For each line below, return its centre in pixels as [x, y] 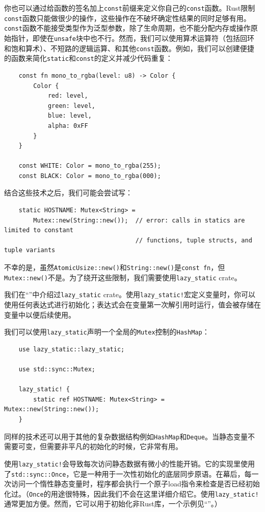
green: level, [71, 106]
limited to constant [39, 230]
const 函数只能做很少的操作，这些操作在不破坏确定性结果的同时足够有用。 [127, 18]
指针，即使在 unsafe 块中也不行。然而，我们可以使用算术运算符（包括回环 [132, 38]
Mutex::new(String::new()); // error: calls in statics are [139, 220]
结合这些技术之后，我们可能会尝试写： [68, 193]
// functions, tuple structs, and [194, 240]
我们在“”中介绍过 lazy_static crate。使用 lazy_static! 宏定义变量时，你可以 [130, 294]
